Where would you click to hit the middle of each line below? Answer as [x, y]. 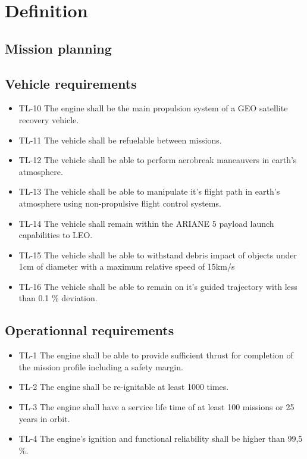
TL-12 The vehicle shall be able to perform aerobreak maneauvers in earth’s [158, 160]
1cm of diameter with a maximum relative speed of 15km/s [127, 266]
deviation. [79, 298]
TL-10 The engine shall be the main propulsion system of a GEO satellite [153, 108]
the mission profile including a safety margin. [101, 366]
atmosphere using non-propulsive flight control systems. [120, 203]
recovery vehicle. [49, 119]
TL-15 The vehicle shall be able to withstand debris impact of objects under [158, 255]
